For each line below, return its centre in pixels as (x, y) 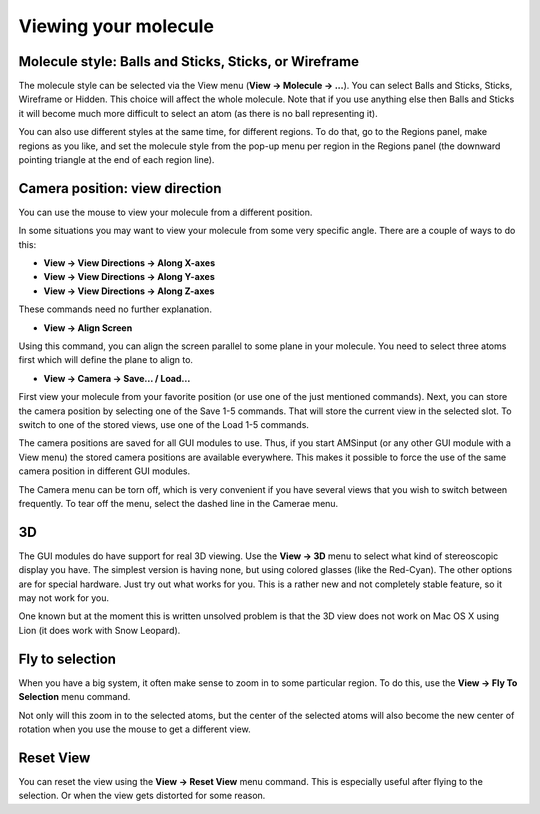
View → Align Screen (88, 327)
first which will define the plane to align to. (106, 360)
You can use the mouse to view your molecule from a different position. (165, 212)
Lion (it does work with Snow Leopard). (99, 630)
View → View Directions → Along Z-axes (129, 291)
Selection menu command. (74, 697)
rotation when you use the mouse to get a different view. (134, 729)
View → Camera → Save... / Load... (117, 378)
